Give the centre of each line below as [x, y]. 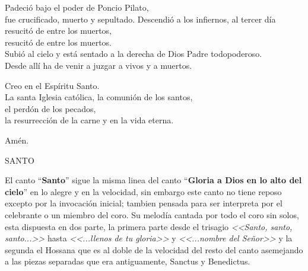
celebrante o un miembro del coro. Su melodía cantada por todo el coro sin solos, [152, 214]
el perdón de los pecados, [50, 108]
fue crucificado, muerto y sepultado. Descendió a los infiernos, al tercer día [140, 19]
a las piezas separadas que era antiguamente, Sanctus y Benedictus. [128, 261]
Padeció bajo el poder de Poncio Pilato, [77, 7]
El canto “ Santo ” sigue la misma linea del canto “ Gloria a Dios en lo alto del [153, 180]
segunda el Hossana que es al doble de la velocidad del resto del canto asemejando [154, 249]
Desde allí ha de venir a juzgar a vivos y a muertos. [99, 65]
